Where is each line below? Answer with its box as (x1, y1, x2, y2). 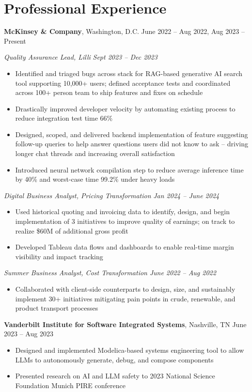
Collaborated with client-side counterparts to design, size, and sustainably (15, 284, 236, 294)
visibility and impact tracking (15, 251, 103, 261)
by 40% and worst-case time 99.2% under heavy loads (15, 174, 175, 184)
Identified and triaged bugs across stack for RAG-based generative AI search (15, 68, 243, 78)
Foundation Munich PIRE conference (15, 380, 126, 390)
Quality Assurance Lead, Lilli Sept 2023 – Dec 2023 (4, 52, 157, 62)
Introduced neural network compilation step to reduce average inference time (15, 164, 244, 174)
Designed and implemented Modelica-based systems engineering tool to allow (15, 345, 244, 355)
